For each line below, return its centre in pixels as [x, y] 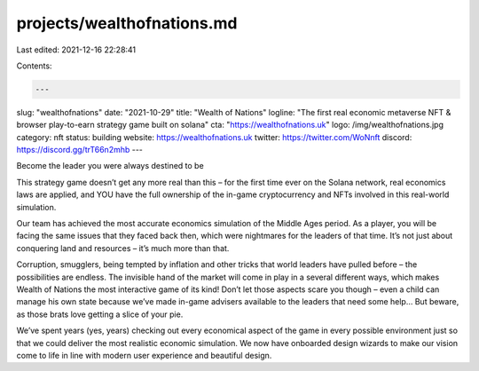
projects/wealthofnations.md [127, 23]
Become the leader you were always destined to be [110, 166]
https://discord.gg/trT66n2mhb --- [80, 150]
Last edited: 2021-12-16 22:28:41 [76, 50]
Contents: [34, 66]
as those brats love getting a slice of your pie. [100, 314]
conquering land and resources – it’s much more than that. [123, 248]
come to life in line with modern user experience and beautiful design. [144, 355]
